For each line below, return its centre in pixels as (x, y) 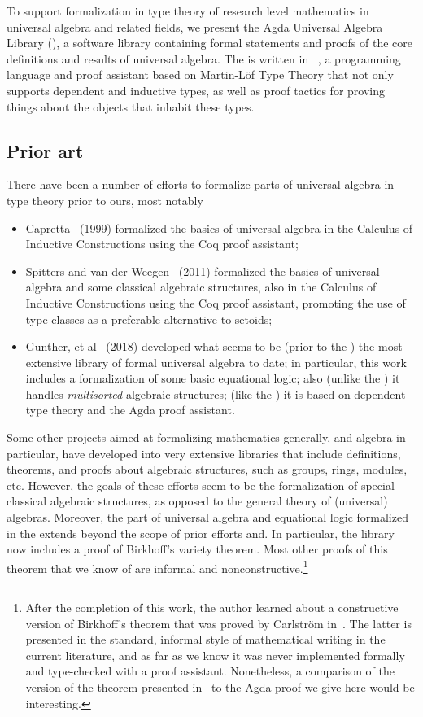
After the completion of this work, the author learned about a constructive (212, 608)
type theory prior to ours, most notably (105, 200)
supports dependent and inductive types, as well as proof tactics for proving (196, 90)
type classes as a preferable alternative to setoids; (149, 319)
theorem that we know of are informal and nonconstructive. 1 (157, 566)
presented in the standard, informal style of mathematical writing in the (205, 639)
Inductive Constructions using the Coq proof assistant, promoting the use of (216, 302)
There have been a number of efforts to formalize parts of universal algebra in (201, 184)
